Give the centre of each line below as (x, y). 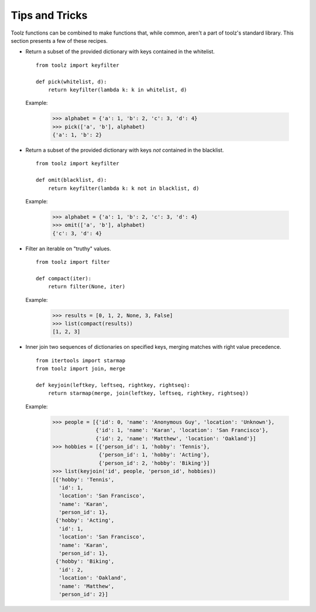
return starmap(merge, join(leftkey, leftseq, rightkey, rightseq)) (148, 393)
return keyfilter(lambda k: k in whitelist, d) (117, 90)
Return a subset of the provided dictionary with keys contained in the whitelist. (120, 52)
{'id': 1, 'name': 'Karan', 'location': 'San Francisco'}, (182, 430)
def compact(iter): (64, 278)
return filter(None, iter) (87, 287)
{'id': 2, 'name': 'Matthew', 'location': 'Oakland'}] (176, 438)
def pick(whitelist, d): (71, 81)
